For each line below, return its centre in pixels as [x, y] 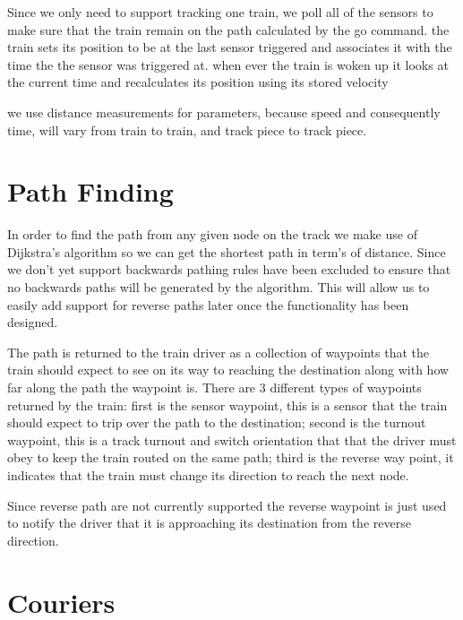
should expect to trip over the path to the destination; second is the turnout [217, 422]
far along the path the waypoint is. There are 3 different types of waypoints [214, 387]
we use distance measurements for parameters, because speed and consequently [224, 112]
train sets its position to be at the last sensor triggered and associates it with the [230, 47]
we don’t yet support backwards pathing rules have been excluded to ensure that [229, 269]
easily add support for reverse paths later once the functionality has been [208, 304]
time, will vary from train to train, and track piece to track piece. [187, 129]
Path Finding [90, 191]
